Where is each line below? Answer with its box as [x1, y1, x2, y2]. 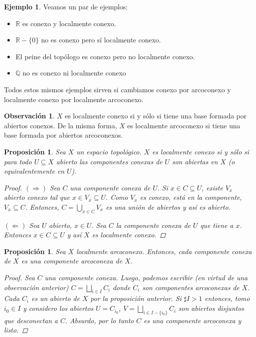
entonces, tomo [204, 293, 250, 303]
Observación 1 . [4, 111, 55, 121]
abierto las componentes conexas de [56, 156, 162, 166]
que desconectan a [4, 315, 58, 325]
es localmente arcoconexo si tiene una [127, 120, 241, 130]
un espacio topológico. [76, 146, 142, 156]
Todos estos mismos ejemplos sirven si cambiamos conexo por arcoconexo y [4, 84, 231, 94]
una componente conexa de [69, 182, 151, 192]
